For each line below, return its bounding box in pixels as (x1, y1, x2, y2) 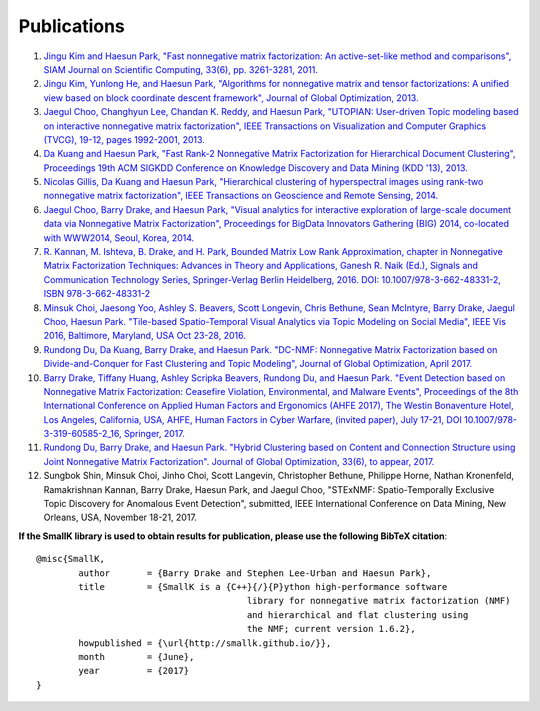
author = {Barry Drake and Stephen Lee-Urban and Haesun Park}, (78, 567, 432, 579)
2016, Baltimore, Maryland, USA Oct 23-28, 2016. (43, 330, 247, 342)
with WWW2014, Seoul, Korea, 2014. (43, 231, 195, 244)
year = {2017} (78, 665, 190, 677)
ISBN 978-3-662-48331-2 (43, 288, 151, 300)
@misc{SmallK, (36, 553, 105, 565)
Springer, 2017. (123, 428, 185, 440)
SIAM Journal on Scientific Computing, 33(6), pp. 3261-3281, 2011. (43, 63, 319, 75)
